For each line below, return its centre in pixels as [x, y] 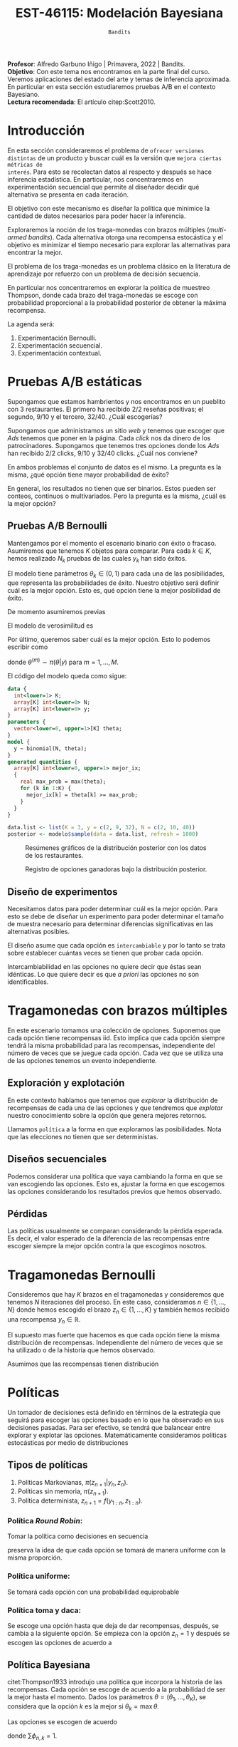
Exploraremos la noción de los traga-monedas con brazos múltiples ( [108, 229]
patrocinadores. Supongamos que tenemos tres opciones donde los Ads [113, 445]
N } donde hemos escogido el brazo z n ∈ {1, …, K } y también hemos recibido [118, 1311]
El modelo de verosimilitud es [50, 626]
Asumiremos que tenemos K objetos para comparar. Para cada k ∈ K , [109, 551]
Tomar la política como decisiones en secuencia [78, 1536]
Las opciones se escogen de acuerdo [62, 1722]
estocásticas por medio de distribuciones [68, 1442]
